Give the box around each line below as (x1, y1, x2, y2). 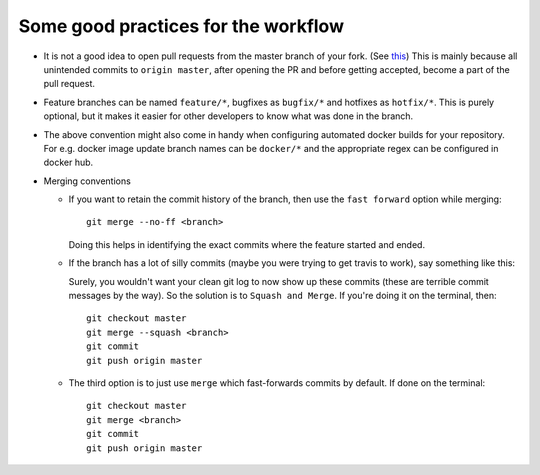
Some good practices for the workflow (18, 15, 345, 37)
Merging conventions (43, 175, 132, 187)
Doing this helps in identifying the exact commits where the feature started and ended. (68, 238, 425, 250)
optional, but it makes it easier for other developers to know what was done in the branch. (43, 110, 414, 122)
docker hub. (43, 156, 94, 169)
